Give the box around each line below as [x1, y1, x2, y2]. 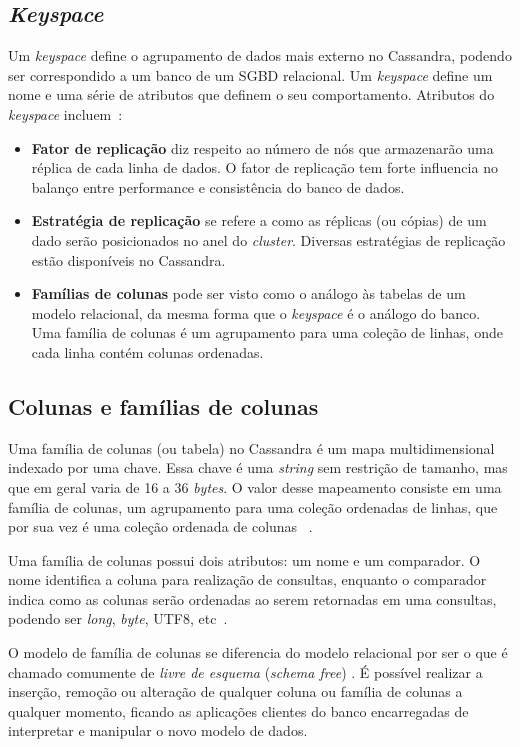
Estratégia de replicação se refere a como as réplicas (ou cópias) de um [31, 210, 487, 231]
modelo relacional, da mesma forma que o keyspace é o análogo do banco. [31, 302, 481, 323]
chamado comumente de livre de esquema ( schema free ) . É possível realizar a [8, 661, 483, 682]
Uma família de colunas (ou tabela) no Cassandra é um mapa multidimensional [8, 437, 495, 458]
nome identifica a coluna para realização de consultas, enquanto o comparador [8, 569, 487, 590]
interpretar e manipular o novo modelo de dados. [8, 720, 308, 741]
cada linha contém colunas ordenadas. [31, 341, 264, 362]
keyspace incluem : [8, 103, 123, 124]
